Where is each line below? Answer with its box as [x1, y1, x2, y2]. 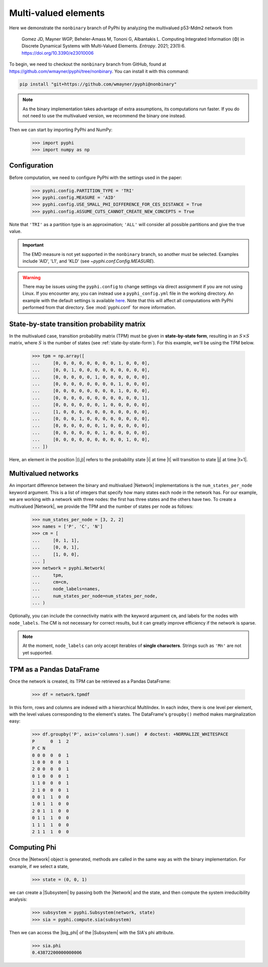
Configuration [9, 161, 54, 170]
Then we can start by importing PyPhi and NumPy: [9, 127, 113, 133]
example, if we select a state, [9, 863, 69, 869]
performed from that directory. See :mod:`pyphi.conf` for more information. [22, 305, 176, 311]
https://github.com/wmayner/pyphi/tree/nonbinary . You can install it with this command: [9, 68, 189, 74]
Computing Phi [9, 843, 57, 852]
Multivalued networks [9, 470, 79, 478]
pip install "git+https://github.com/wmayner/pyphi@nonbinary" [19, 81, 177, 87]
